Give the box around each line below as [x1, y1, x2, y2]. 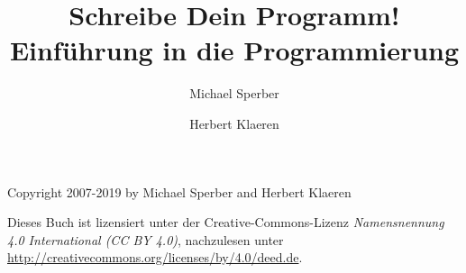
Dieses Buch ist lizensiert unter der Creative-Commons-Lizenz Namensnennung [7, 213, 444, 232]
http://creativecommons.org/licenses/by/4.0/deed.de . [7, 248, 303, 267]
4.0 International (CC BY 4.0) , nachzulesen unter [7, 230, 284, 249]
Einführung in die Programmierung [9, 32, 460, 68]
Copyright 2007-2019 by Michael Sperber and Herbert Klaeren [7, 182, 352, 201]
